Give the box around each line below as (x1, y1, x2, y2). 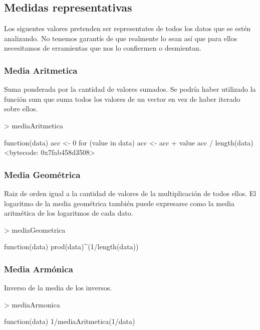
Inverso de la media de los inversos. (4, 282, 112, 293)
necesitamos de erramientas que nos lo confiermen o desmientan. (4, 43, 201, 53)
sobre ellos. (4, 103, 38, 114)
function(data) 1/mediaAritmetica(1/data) (4, 316, 135, 326)
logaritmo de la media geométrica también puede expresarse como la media (4, 198, 234, 208)
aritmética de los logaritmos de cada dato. (4, 208, 133, 218)
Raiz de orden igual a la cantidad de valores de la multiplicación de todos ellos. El (4, 188, 256, 198)
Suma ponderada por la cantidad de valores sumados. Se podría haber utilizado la (4, 84, 256, 94)
